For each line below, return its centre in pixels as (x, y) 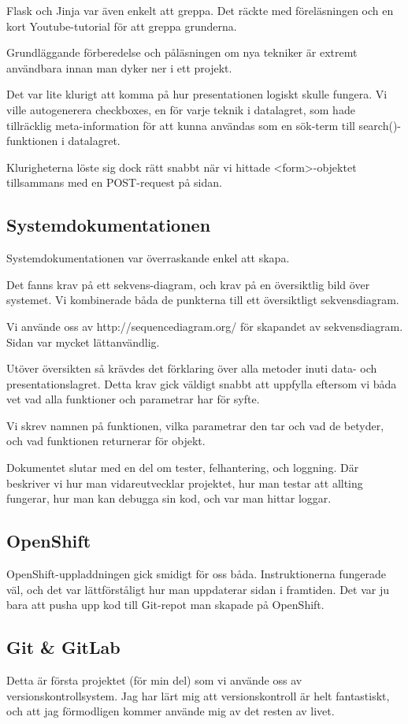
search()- (380, 125)
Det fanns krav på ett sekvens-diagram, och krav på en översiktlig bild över (188, 284)
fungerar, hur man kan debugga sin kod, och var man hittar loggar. (169, 498)
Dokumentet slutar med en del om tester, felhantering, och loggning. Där (183, 468)
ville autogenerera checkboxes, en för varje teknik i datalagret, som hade (181, 109)
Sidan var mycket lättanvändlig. (83, 342)
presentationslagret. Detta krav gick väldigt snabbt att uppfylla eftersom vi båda (202, 383)
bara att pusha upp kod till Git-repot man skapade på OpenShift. (165, 605)
